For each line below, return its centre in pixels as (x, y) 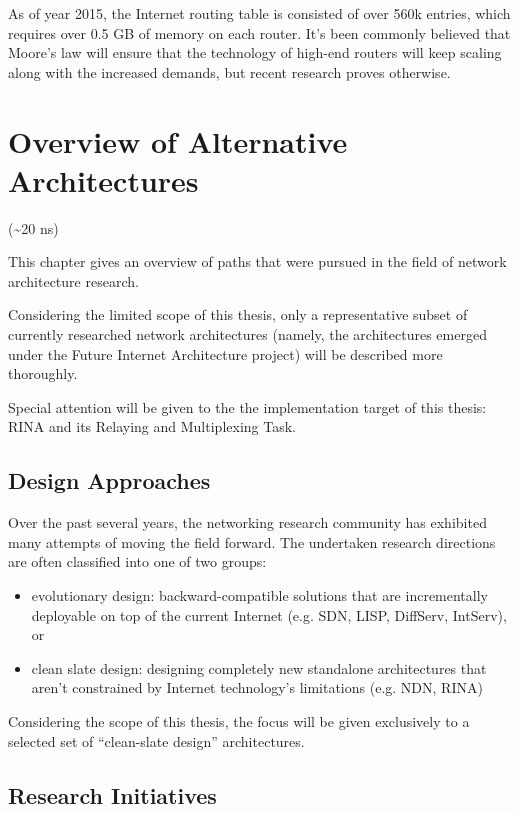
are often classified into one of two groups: (137, 561)
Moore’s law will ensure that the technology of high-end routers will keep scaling (255, 52)
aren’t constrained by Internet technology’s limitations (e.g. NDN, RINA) (257, 687)
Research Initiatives (112, 794)
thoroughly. (43, 373)
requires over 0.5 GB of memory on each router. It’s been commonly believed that (259, 32)
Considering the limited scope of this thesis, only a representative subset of (238, 314)
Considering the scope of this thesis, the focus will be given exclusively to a (239, 720)
